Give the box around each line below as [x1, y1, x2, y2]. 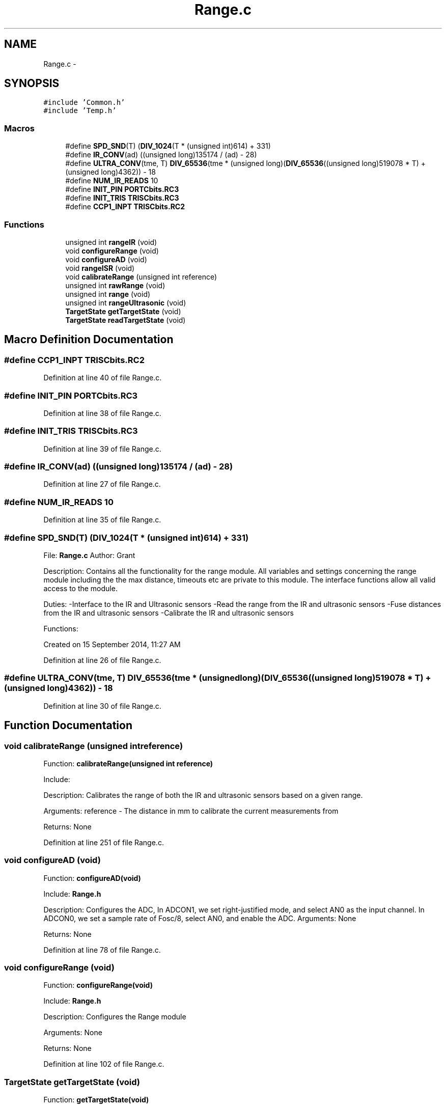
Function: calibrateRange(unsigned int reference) [43, 759, 213, 768]
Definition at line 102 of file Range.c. [43, 1060, 164, 1069]
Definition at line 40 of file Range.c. [43, 373, 162, 382]
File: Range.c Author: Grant [43, 550, 135, 560]
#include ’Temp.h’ [43, 106, 117, 115]
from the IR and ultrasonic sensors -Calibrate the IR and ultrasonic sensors [43, 608, 294, 617]
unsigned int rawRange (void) [65, 281, 165, 290]
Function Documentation [4, 719, 132, 732]
